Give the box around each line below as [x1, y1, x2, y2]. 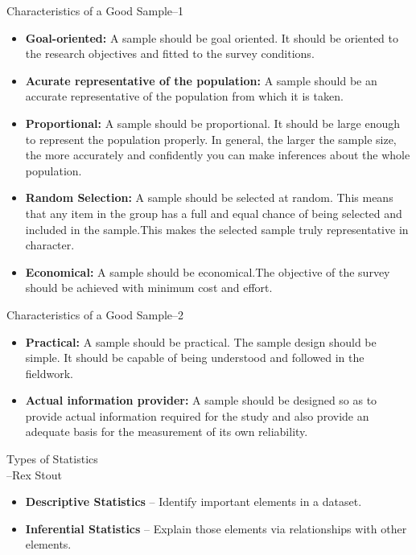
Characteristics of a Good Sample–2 [6, 306, 184, 323]
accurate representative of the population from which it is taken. [25, 88, 344, 105]
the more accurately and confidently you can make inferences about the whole [25, 146, 410, 163]
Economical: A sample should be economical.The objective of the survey [25, 263, 390, 280]
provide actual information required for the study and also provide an [25, 407, 369, 424]
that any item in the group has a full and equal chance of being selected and [25, 204, 402, 221]
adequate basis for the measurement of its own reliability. [25, 423, 308, 440]
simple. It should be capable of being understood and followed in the [25, 349, 365, 366]
